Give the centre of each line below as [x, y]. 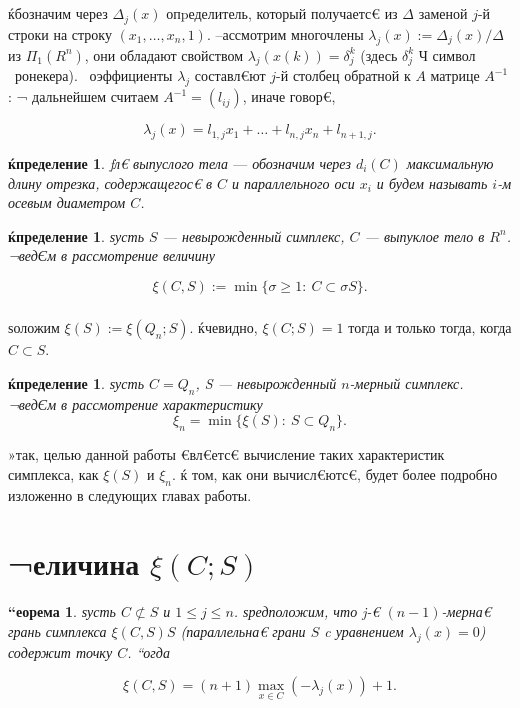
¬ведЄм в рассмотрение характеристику [135, 403]
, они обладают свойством [164, 54]
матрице [455, 75]
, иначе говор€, [289, 96]
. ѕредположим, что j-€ [306, 611]
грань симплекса [57, 630]
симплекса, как [53, 473]
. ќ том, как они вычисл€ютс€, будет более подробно [334, 473]
